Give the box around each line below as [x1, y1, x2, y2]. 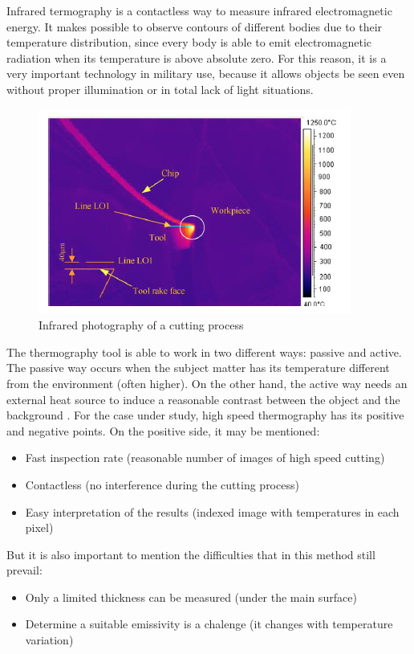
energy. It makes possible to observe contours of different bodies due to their [6, 18, 383, 35]
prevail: [6, 562, 43, 578]
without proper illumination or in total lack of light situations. [6, 80, 314, 97]
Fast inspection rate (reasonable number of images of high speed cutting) [25, 449, 385, 466]
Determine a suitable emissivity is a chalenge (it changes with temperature [25, 615, 393, 632]
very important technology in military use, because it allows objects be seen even [6, 65, 405, 82]
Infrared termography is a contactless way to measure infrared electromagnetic [6, 2, 392, 18]
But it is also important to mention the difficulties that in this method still [6, 546, 375, 562]
